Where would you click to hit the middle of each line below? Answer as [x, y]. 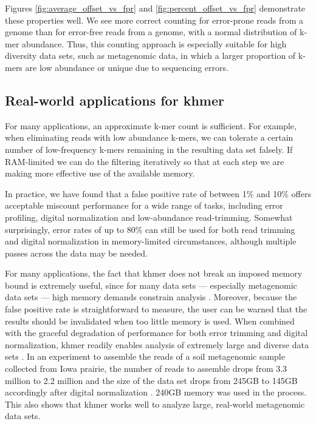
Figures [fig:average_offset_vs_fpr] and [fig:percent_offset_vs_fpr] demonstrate [155, 8]
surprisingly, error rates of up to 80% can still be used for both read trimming [150, 229]
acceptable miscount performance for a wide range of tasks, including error [144, 205]
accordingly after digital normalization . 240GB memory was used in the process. [156, 392]
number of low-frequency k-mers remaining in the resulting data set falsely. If [149, 149]
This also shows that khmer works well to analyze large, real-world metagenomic [155, 404]
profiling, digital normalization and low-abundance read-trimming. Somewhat [149, 217]
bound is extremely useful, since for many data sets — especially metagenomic [151, 285]
